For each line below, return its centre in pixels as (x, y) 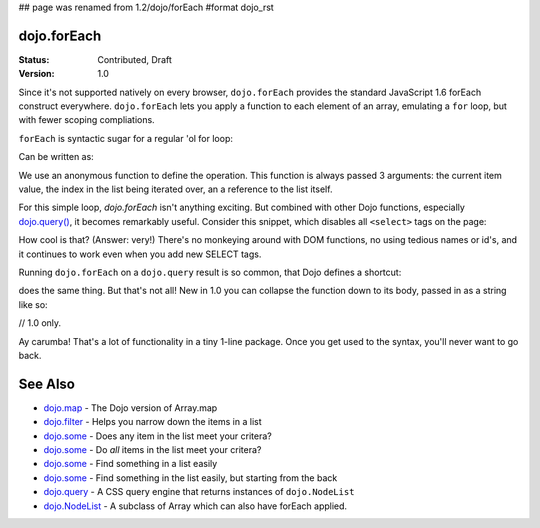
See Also (46, 383)
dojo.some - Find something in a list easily (130, 464)
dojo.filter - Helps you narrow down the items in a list (152, 422)
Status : (34, 59)
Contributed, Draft (134, 59)
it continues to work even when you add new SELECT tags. (140, 254)
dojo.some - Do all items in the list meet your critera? (152, 450)
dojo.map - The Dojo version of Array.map (130, 407)
